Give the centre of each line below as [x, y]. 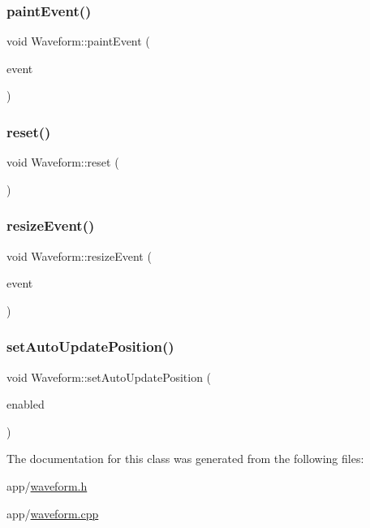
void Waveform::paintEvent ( [78, 41]
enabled [26, 404]
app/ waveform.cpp [53, 513]
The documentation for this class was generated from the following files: [185, 459]
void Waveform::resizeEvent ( [79, 255]
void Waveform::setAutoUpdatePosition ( [109, 377]
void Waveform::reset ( [63, 162]
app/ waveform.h [47, 486]
